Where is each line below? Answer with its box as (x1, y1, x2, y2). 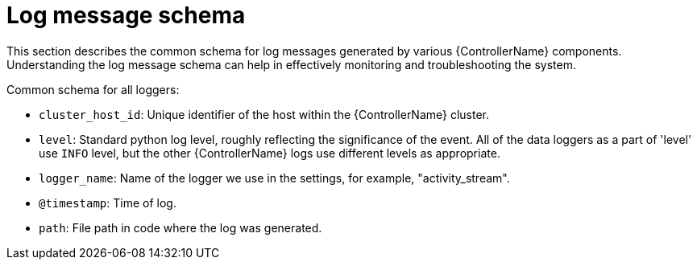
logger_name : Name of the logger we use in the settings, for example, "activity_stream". (39, 170, 510, 185)
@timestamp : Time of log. (39, 195, 176, 210)
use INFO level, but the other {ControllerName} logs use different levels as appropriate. (39, 145, 500, 160)
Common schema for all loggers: (6, 82, 180, 96)
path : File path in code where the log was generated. (39, 220, 322, 235)
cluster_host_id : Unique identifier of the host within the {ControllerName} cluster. (39, 107, 490, 121)
